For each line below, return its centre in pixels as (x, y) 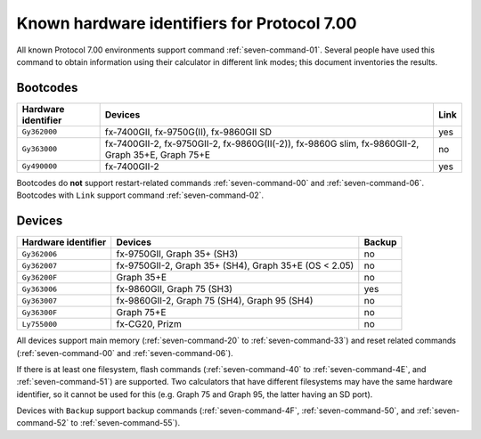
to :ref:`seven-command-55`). (126, 423)
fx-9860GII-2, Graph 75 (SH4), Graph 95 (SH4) (215, 301)
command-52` (43, 423)
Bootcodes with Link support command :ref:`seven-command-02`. (140, 195)
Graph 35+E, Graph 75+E (158, 154)
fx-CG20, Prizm (149, 324)
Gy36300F (40, 312)
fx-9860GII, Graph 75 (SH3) (175, 289)
